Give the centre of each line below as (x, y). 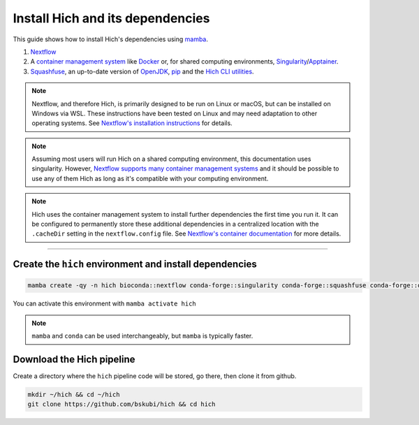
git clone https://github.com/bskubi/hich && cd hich (122, 404)
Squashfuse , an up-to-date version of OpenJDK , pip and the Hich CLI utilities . (142, 71)
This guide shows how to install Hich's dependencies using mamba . (111, 39)
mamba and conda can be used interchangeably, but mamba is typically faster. (142, 336)
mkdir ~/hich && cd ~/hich (74, 395)
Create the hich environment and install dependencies (135, 265)
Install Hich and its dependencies (111, 18)
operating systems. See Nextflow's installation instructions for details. (132, 123)
